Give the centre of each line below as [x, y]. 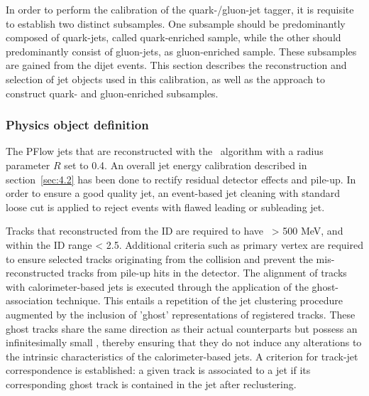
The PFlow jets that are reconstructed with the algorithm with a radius [165, 151]
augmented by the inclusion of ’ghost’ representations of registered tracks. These [181, 314]
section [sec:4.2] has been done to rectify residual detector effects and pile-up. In [181, 179]
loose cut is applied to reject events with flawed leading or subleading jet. [165, 207]
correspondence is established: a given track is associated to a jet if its [158, 370]
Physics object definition [77, 125]
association [29, 300]
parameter [28, 165]
